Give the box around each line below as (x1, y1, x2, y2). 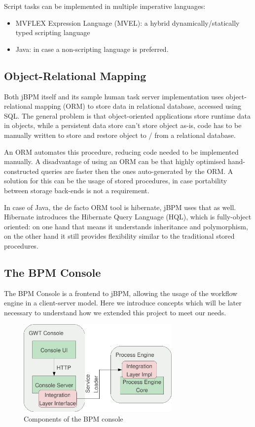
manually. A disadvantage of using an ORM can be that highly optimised (4, 156, 226, 167)
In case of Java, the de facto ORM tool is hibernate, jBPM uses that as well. (4, 202, 236, 212)
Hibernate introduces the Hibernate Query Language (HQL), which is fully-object (4, 212, 252, 222)
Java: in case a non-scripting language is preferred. (15, 43, 169, 54)
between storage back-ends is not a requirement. (4, 185, 149, 195)
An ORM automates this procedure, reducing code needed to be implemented (4, 146, 239, 157)
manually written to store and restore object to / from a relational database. (4, 129, 236, 140)
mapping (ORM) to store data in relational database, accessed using (35, 101, 241, 111)
